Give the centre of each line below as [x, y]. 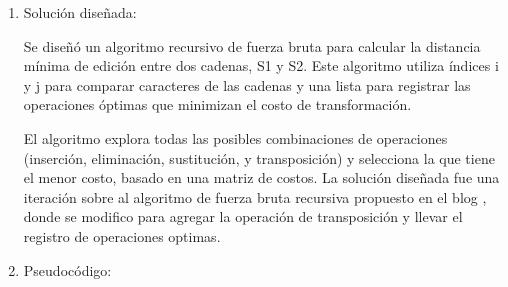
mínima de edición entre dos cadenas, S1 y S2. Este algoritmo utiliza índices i [261, 65]
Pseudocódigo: [67, 269]
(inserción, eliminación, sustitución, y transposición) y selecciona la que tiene [259, 157]
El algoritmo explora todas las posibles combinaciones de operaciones [235, 137]
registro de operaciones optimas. [122, 235]
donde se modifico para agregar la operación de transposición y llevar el [243, 216]
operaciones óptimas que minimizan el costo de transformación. [217, 104]
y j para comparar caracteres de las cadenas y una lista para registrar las [247, 84]
